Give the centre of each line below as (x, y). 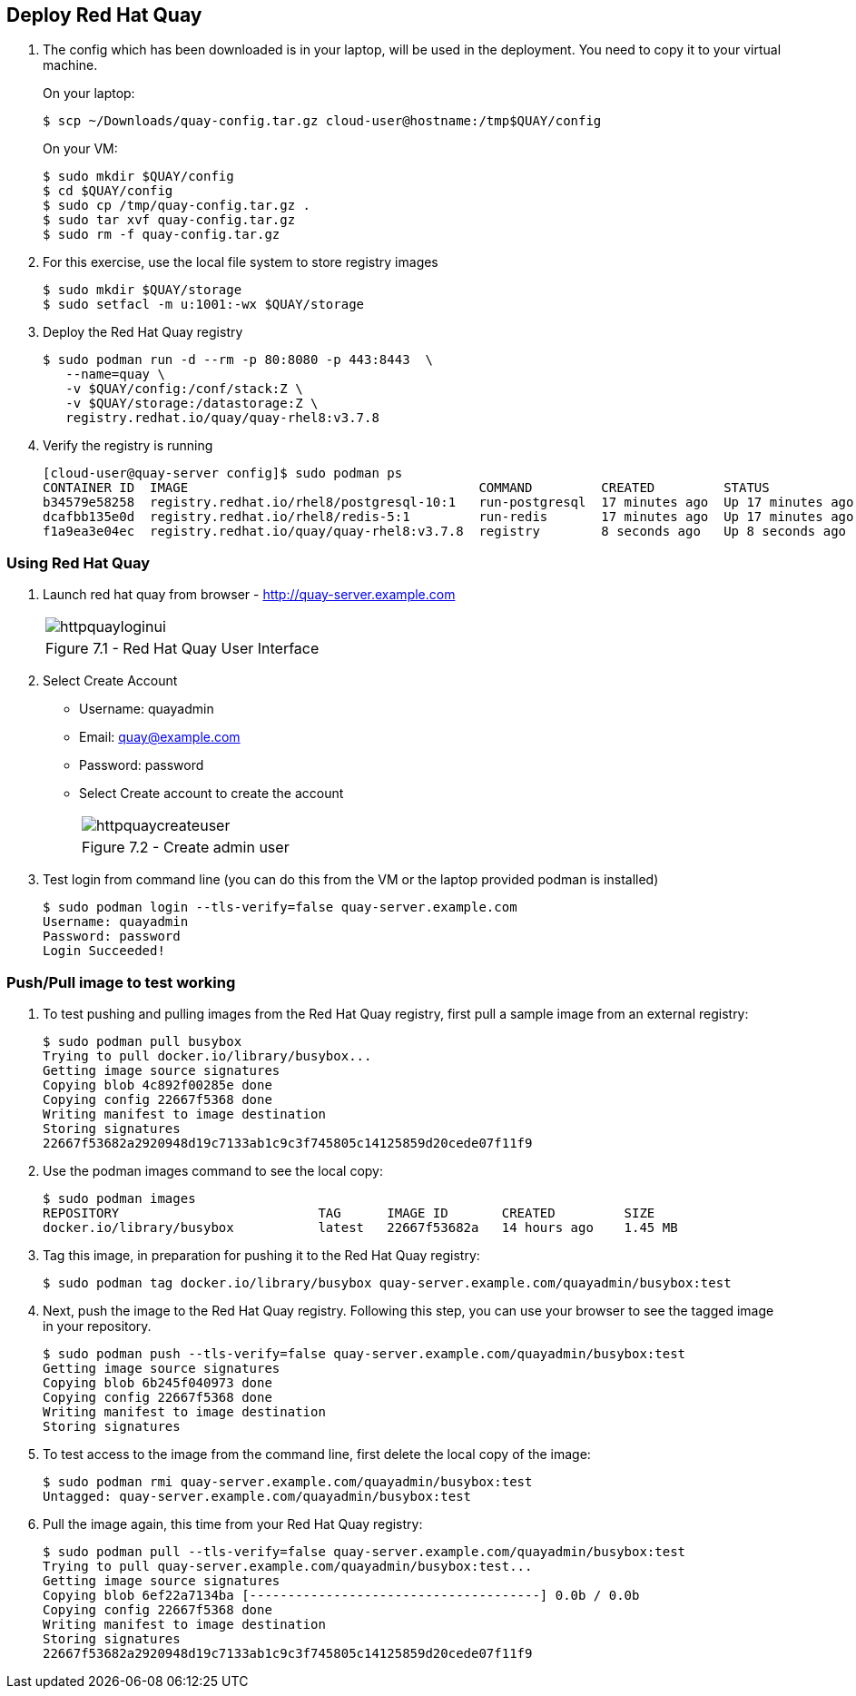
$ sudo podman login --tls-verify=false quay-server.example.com (280, 907)
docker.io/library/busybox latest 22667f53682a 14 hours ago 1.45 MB (360, 1227)
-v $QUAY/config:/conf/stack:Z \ (184, 389)
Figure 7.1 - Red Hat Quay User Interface (182, 649)
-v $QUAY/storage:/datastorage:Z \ (192, 404)
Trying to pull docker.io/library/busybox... (207, 1055)
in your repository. (97, 1326)
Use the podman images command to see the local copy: (213, 1170)
